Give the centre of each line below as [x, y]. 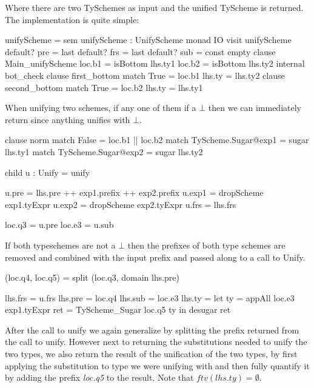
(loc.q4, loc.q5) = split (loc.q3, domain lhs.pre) [92, 277]
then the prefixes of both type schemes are [206, 245]
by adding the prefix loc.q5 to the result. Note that [99, 377]
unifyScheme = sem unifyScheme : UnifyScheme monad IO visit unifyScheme [148, 40]
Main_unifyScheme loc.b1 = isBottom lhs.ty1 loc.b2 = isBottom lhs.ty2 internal [155, 63]
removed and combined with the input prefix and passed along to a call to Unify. [155, 257]
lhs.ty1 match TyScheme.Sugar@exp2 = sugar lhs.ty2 [104, 151]
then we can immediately [255, 108]
